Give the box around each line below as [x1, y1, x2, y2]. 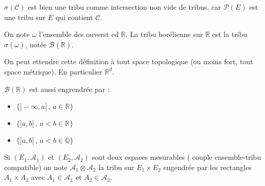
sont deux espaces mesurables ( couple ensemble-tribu [92, 152, 261, 162]
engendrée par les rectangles [163, 161, 252, 172]
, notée [25, 39, 47, 49]
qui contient [55, 11, 93, 22]
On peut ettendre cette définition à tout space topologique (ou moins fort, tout [4, 56, 254, 67]
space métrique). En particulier [4, 66, 102, 77]
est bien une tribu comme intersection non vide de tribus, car [28, 2, 221, 12]
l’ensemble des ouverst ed [39, 29, 119, 40]
